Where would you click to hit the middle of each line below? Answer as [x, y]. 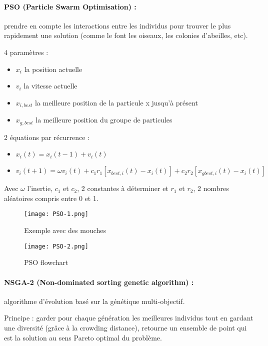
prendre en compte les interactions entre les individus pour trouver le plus [117, 25]
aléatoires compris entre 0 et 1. [51, 198]
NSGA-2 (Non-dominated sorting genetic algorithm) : [99, 282]
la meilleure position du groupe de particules [104, 120]
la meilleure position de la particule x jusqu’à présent [116, 102]
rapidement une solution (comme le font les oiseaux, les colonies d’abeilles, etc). [126, 35]
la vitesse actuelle [50, 86]
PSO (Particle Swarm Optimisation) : [70, 6]
